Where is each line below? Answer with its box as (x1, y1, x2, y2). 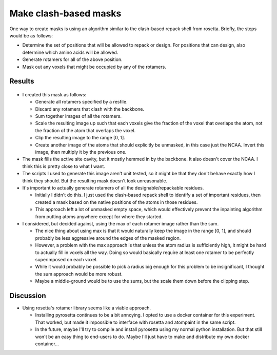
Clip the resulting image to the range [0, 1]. (35, 135, 126, 141)
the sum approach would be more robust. (35, 270, 123, 277)
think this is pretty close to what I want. (22, 163, 105, 169)
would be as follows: (9, 32, 53, 38)
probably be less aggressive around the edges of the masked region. (35, 235, 181, 241)
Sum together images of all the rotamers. (35, 113, 122, 119)
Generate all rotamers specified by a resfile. (35, 99, 128, 105)
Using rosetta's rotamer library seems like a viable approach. (22, 305, 151, 311)
